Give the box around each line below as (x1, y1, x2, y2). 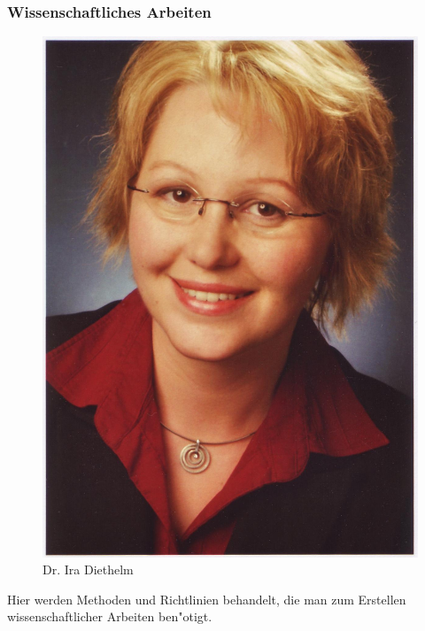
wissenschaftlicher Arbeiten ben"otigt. (7, 607, 212, 626)
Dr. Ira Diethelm (42, 560, 134, 579)
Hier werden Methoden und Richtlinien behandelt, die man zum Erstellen (7, 589, 406, 608)
